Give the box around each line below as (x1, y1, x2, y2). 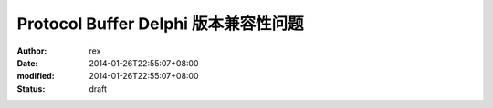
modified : (16, 71, 55, 82)
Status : (16, 83, 46, 94)
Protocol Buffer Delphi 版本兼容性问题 (16, 14, 305, 34)
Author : (16, 45, 47, 56)
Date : (16, 57, 38, 68)
